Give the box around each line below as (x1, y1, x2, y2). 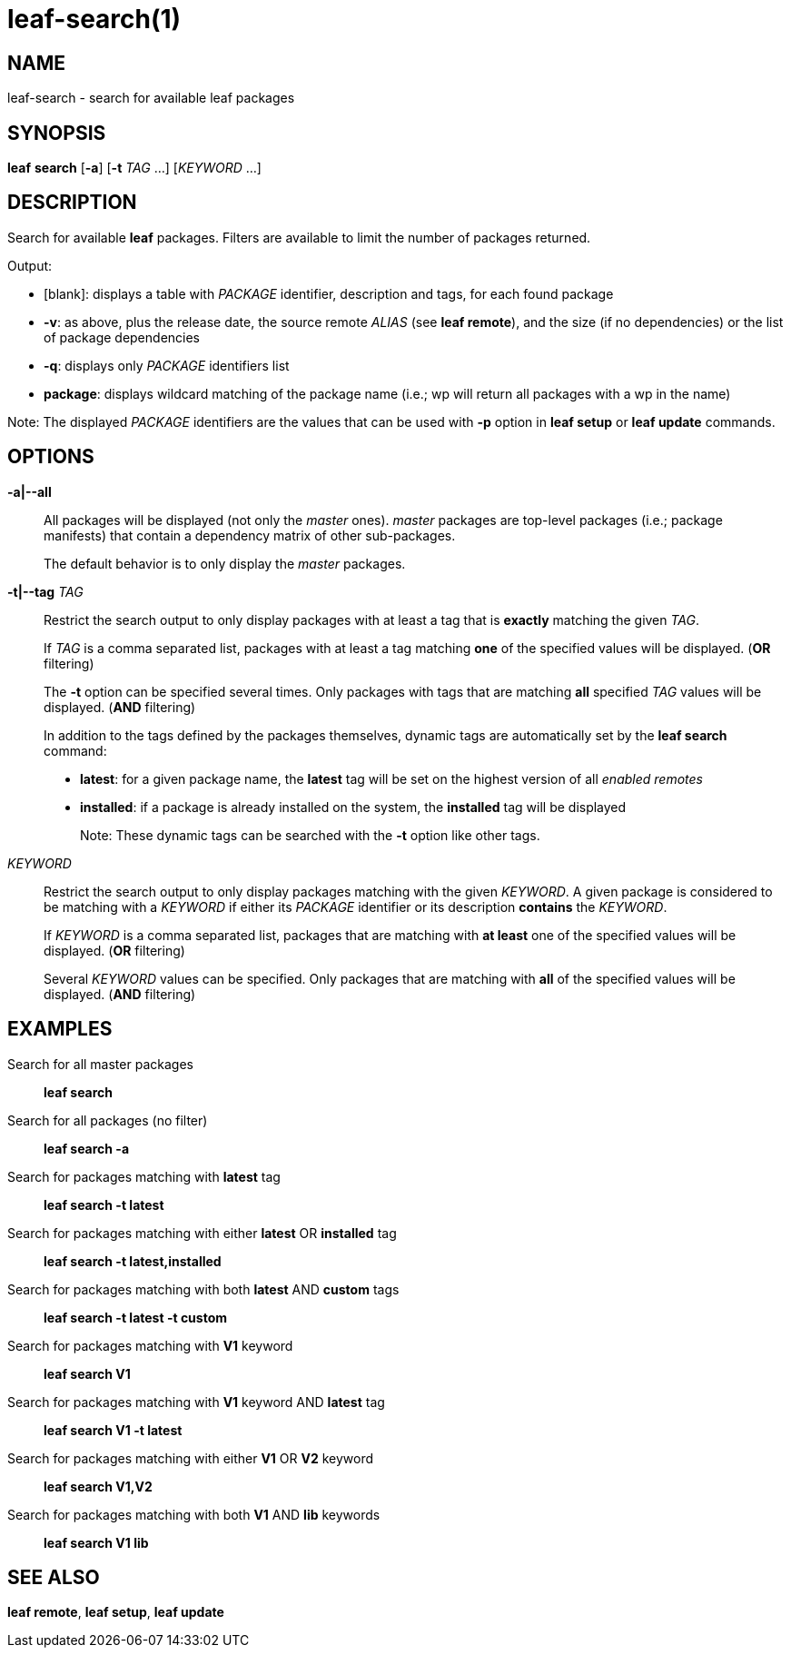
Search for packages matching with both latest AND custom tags (7, 1281, 400, 1297)
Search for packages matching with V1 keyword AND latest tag (7, 1393, 385, 1410)
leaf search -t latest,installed (44, 1253, 222, 1269)
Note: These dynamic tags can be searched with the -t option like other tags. (80, 827, 540, 843)
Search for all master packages (7, 1055, 193, 1072)
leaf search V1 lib (44, 1534, 149, 1551)
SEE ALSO (7, 1565, 100, 1589)
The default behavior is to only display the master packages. (44, 555, 406, 571)
